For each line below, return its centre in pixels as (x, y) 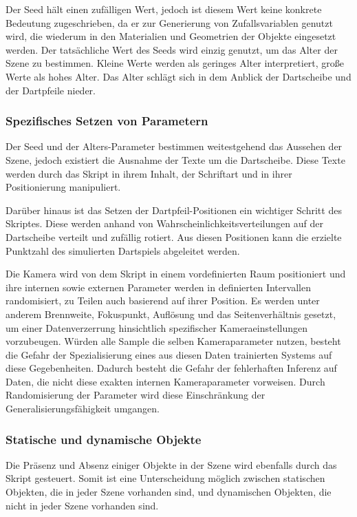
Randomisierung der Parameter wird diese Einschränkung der (136, 395)
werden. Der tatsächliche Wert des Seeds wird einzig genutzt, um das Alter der (172, 49)
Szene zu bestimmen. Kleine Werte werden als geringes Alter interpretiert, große (175, 63)
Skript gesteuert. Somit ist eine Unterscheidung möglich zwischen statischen (165, 478)
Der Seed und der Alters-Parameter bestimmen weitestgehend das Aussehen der (174, 146)
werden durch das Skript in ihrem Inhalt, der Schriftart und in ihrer (149, 173)
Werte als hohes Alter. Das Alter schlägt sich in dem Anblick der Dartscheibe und (178, 76)
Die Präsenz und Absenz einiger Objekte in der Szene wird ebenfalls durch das (171, 464)
